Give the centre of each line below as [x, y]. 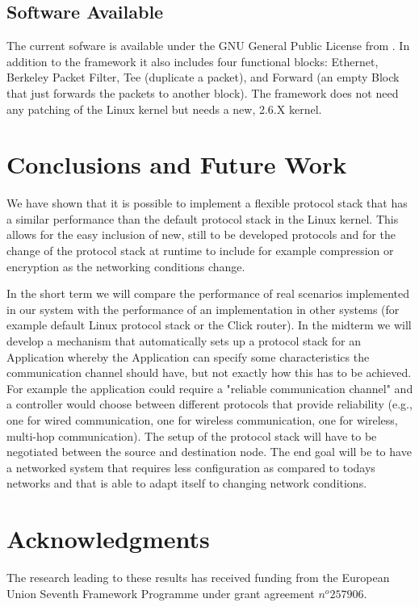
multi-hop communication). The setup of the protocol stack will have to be [192, 435]
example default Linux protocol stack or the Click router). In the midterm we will [209, 325]
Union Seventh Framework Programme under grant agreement [161, 593]
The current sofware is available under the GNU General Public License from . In [208, 46]
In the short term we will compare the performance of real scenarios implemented [208, 293]
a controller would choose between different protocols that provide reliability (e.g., [209, 404]
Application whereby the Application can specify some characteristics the [188, 356]
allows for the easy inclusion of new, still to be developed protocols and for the [201, 234]
